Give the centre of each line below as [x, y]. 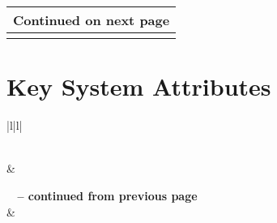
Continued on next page [92, 20]
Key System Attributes [139, 86]
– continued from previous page [107, 195]
